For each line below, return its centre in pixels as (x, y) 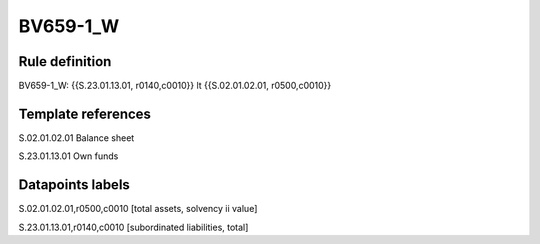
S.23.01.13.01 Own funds (68, 156)
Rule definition (65, 61)
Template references (85, 113)
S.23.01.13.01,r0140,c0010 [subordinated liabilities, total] (133, 227)
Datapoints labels (74, 185)
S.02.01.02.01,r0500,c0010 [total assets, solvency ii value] (138, 209)
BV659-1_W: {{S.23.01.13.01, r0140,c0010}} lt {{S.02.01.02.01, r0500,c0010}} (175, 86)
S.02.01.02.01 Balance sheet (76, 137)
